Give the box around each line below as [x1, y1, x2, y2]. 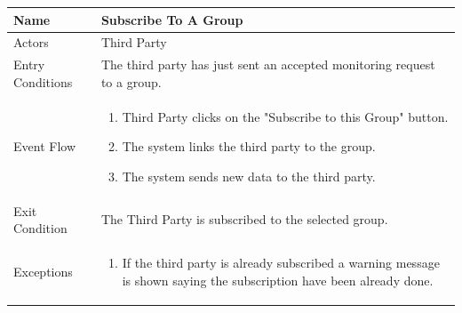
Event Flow [13, 137, 76, 156]
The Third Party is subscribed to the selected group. [100, 210, 388, 229]
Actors [13, 33, 49, 52]
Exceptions [13, 261, 73, 280]
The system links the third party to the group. [122, 137, 376, 156]
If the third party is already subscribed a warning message [122, 253, 440, 272]
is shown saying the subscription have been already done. [122, 270, 434, 289]
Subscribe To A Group [100, 10, 243, 28]
